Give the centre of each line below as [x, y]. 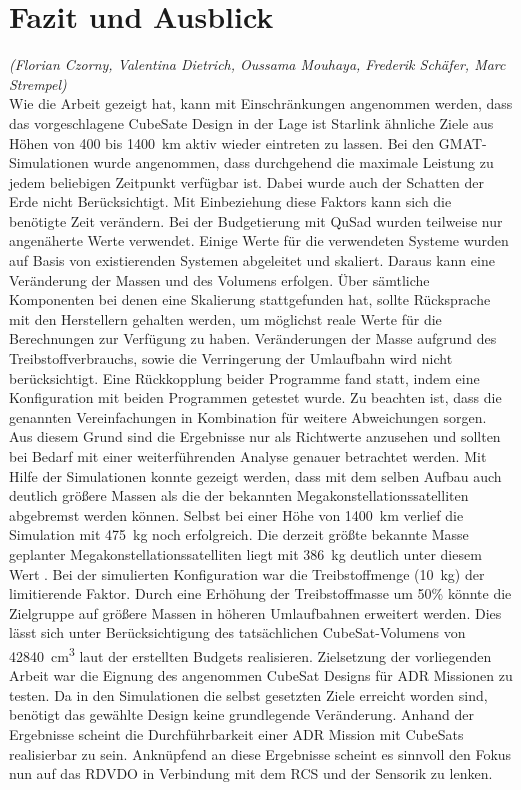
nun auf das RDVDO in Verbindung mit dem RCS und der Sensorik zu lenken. [251, 773]
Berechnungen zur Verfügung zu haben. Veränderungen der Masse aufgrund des [253, 338]
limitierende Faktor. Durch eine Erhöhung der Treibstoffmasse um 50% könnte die [260, 593]
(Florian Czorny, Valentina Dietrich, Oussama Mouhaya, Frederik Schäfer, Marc [257, 64]
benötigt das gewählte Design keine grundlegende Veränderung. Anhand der [241, 714]
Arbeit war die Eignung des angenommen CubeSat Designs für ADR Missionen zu [261, 675]
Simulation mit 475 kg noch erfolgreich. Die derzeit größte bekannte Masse [239, 534]
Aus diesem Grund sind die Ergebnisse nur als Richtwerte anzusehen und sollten [255, 436]
